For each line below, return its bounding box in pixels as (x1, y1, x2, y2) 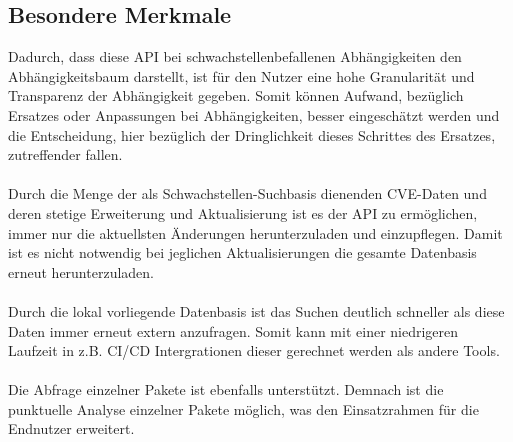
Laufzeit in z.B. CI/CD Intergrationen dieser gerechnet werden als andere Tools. (8, 340, 500, 361)
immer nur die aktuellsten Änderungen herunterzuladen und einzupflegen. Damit (8, 222, 503, 243)
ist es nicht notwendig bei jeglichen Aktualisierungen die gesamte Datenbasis (8, 242, 477, 263)
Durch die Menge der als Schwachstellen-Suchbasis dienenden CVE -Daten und (8, 183, 487, 204)
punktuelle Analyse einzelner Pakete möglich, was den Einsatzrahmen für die (8, 398, 479, 419)
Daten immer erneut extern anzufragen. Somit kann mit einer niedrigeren (8, 320, 459, 341)
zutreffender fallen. (8, 144, 123, 165)
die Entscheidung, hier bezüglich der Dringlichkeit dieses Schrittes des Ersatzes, (8, 124, 496, 145)
